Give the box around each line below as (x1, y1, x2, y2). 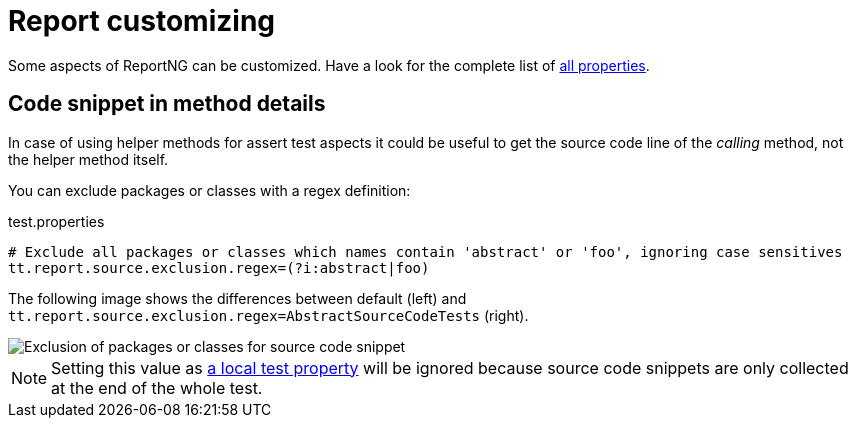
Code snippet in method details (8, 91, 326, 117)
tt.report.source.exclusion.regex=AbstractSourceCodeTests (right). (8, 306, 529, 324)
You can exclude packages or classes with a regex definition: (8, 181, 411, 199)
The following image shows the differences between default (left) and (8, 289, 467, 307)
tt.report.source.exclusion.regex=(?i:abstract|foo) (8, 259, 430, 276)
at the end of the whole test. (51, 377, 263, 398)
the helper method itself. (8, 150, 169, 168)
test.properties (8, 212, 105, 230)
